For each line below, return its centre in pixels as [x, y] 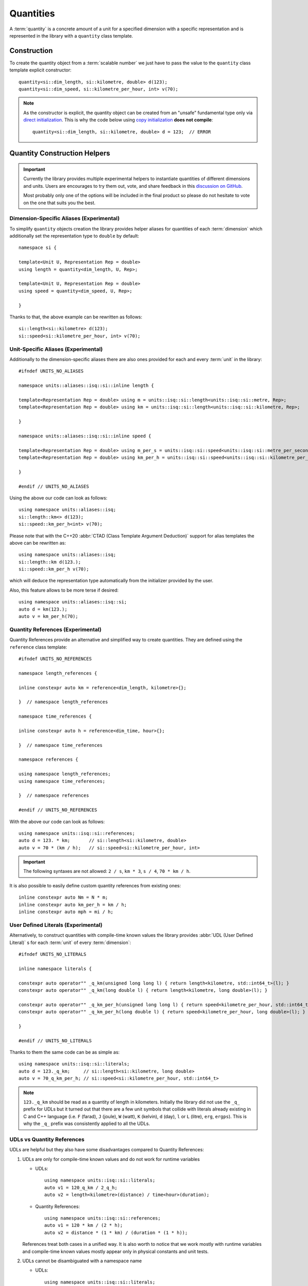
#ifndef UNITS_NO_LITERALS [53, 954]
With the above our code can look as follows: [57, 821]
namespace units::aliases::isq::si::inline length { [86, 386]
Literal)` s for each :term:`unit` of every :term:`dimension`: [70, 942]
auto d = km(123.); [43, 609]
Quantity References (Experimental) [56, 629]
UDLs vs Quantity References [47, 1139]
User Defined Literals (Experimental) [56, 925]
